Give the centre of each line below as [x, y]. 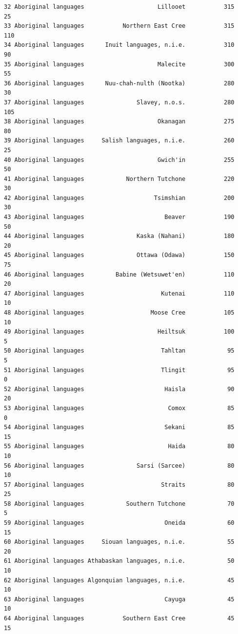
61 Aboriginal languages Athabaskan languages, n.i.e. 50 [119, 561]
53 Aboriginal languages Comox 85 [119, 408]
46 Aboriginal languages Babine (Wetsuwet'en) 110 [119, 274]
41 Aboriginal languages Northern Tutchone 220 [119, 179]
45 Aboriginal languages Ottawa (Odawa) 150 [119, 255]
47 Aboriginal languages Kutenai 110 [119, 293]
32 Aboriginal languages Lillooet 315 [119, 7]
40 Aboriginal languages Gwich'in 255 [119, 160]
